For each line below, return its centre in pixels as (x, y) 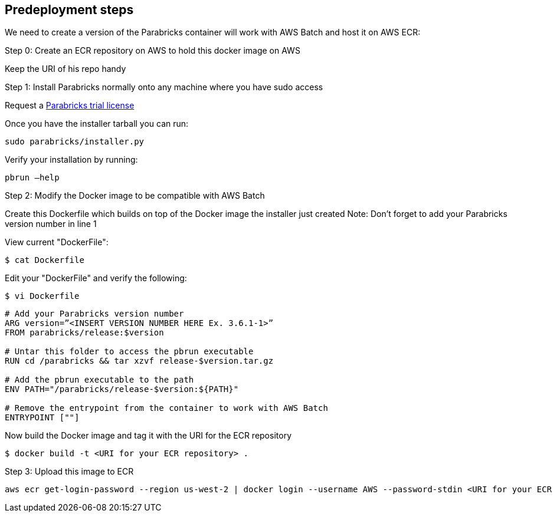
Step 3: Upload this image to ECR (69, 472)
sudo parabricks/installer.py (75, 142)
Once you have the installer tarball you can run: (97, 124)
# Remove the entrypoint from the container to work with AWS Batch (166, 408)
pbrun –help (32, 178)
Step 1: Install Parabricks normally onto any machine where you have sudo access (164, 87)
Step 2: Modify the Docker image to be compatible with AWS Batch (135, 196)
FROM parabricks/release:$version (84, 333)
